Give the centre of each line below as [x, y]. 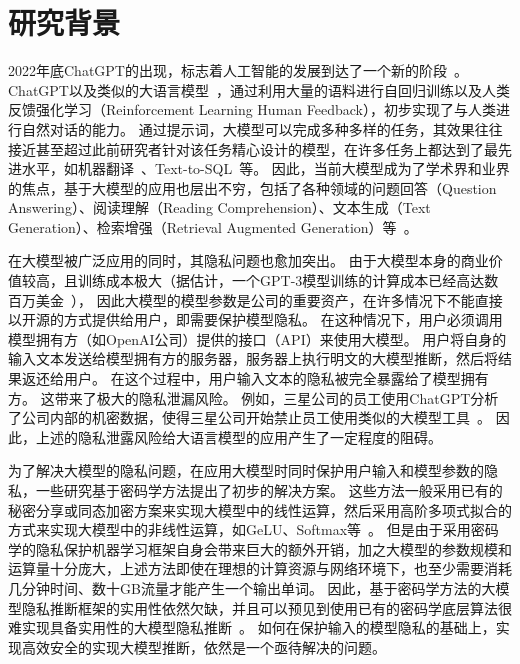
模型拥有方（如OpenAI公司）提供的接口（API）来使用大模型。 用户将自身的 [257, 338]
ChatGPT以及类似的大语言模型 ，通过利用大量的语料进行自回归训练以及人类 [259, 89]
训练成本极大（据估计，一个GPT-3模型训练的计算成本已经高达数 [288, 280]
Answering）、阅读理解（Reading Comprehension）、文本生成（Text [219, 207]
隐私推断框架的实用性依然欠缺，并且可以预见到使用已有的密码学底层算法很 [266, 607]
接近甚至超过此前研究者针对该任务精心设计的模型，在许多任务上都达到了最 [253, 148]
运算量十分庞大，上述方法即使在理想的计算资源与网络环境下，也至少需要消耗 [260, 568]
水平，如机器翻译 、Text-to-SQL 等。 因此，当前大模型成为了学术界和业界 [265, 168]
